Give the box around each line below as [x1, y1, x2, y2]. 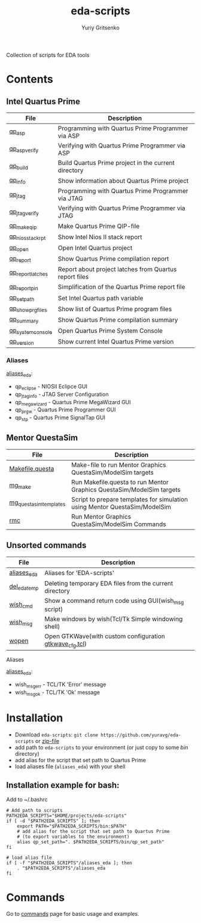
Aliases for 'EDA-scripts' [44, 569, 115, 577]
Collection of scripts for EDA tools [6, 51, 90, 58]
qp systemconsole [9, 326, 53, 335]
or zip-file [35, 737, 60, 744]
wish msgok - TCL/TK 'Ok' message [14, 689, 100, 697]
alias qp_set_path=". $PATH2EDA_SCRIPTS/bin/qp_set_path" [17, 839, 165, 845]
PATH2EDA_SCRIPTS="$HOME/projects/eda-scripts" [6, 813, 127, 819]
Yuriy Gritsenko [81, 24, 120, 31]
